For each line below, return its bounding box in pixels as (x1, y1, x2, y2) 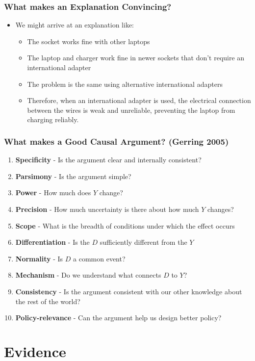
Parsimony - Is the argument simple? (15, 171, 131, 181)
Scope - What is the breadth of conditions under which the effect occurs (15, 220, 235, 231)
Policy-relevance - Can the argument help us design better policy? (15, 312, 222, 323)
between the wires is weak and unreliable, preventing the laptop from (27, 104, 235, 115)
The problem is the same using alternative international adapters (27, 78, 223, 89)
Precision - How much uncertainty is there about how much (15, 204, 199, 214)
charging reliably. (27, 114, 79, 125)
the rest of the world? (15, 296, 80, 306)
